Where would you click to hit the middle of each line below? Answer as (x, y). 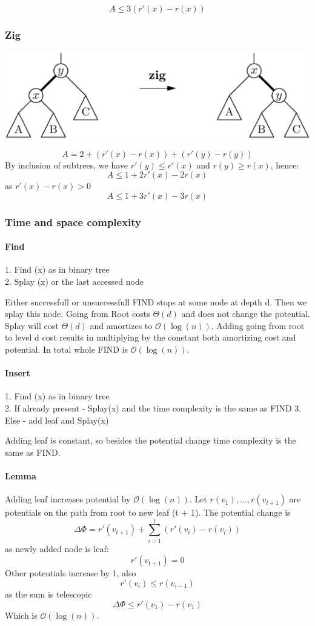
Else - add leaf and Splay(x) (57, 420)
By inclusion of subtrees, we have (67, 165)
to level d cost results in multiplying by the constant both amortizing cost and (151, 337)
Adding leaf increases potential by (68, 499)
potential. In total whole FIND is (67, 349)
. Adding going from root (258, 325)
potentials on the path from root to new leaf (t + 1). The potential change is (148, 512)
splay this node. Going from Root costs (78, 314)
